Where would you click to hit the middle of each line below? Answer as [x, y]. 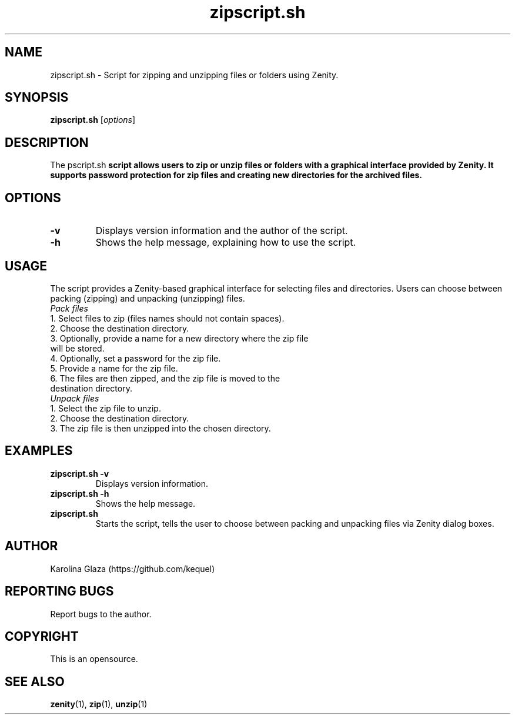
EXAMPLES [39, 451]
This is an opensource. [94, 659]
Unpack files [75, 398]
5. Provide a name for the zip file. [114, 368]
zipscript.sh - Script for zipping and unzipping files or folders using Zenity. [194, 75]
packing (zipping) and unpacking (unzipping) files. [148, 298]
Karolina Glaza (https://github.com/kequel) [133, 568]
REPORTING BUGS [59, 591]
